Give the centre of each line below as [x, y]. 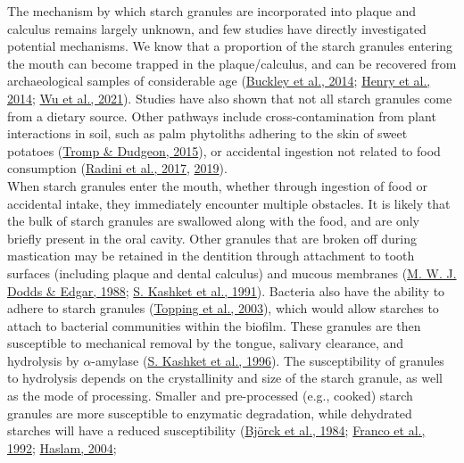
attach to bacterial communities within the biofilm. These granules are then [214, 325]
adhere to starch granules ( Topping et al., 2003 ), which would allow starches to [223, 308]
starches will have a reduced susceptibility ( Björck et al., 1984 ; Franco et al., [216, 430]
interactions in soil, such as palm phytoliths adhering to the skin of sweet [207, 133]
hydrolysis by [43, 360]
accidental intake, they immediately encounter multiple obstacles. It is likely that [229, 203]
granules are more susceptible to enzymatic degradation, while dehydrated [210, 413]
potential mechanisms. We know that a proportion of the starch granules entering [230, 46]
